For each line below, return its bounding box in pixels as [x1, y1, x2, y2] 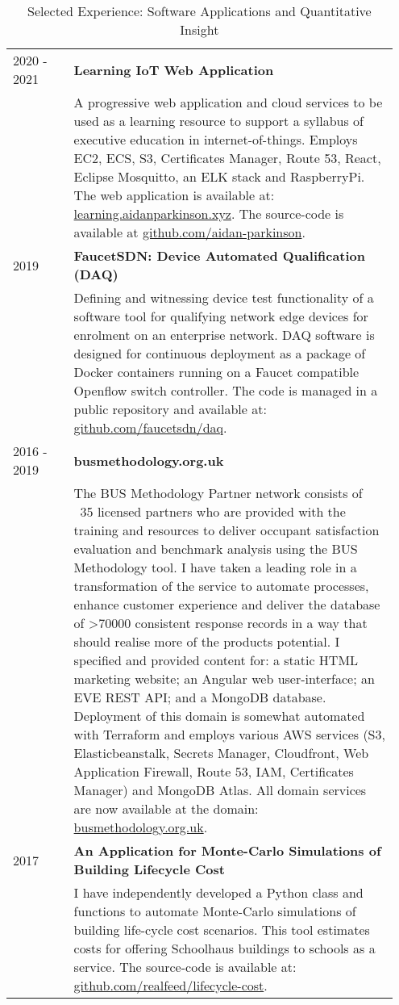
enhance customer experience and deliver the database [73, 595, 380, 613]
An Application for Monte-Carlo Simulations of [73, 841, 381, 860]
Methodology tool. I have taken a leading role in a [73, 558, 357, 576]
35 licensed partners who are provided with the [80, 502, 346, 521]
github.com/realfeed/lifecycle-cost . [73, 976, 268, 995]
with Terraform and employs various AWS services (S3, [73, 725, 385, 743]
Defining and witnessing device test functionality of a [73, 288, 374, 307]
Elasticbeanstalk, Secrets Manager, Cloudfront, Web [73, 743, 369, 762]
